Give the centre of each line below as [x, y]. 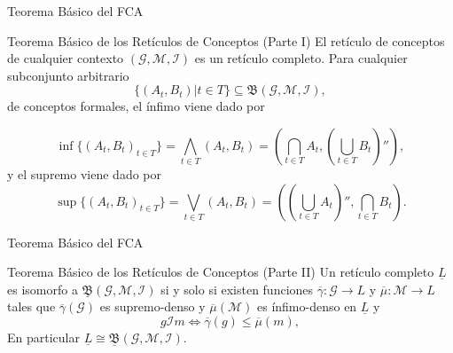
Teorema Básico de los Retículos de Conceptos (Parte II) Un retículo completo [221, 272]
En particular [43, 337]
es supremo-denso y [152, 306]
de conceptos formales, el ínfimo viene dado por [136, 106]
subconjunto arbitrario [68, 75]
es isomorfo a [43, 289]
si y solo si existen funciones [237, 289]
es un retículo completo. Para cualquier [301, 58]
